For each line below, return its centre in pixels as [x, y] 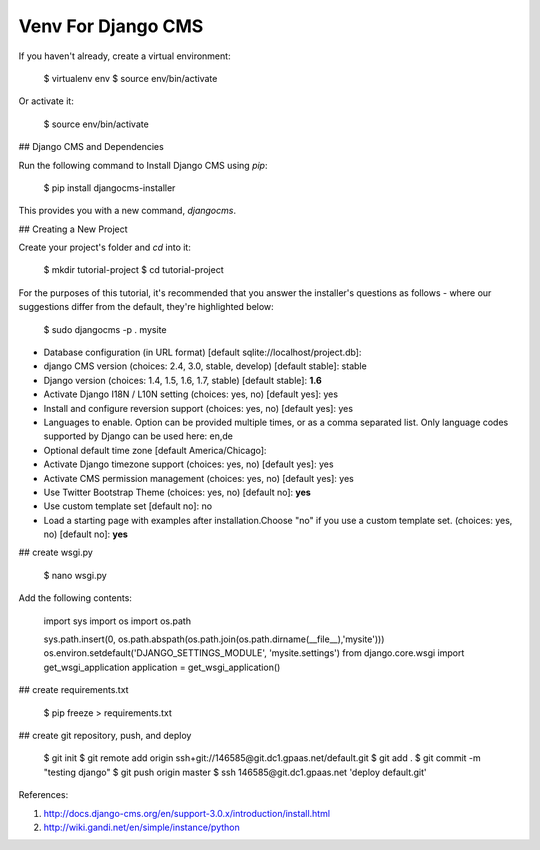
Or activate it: [46, 101]
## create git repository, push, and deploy [105, 735]
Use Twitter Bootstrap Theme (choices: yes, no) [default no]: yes [177, 492]
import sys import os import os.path [117, 621]
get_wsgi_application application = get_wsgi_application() [162, 667]
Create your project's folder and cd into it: [105, 247]
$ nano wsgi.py [75, 575]
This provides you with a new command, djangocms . [127, 211]
